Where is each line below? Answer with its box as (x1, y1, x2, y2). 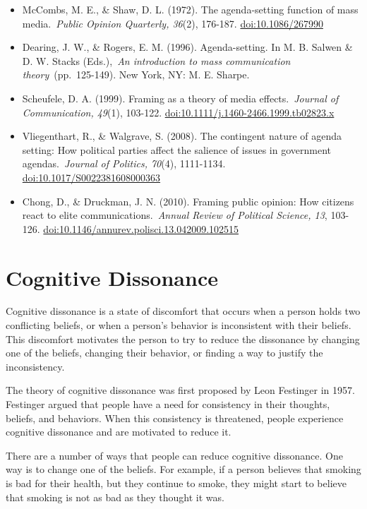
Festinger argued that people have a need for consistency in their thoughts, (6, 397, 330, 411)
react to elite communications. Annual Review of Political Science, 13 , (22, 208, 327, 222)
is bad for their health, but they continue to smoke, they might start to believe (6, 475, 347, 490)
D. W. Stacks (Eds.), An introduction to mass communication (22, 53, 291, 68)
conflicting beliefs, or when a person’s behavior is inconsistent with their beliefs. (6, 318, 351, 333)
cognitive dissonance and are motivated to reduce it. (6, 424, 231, 439)
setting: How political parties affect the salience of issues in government (22, 142, 332, 157)
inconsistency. (6, 359, 65, 373)
